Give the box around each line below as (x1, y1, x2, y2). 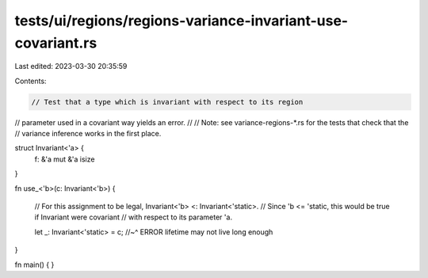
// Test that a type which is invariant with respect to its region (31, 97, 304, 106)
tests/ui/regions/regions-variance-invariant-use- (14, 12, 349, 29)
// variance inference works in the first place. (14, 129, 162, 139)
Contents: (14, 76, 47, 86)
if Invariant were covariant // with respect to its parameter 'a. (34, 212, 233, 222)
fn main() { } (14, 260, 55, 269)
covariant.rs (14, 34, 97, 51)
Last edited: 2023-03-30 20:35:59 (14, 62, 128, 71)
